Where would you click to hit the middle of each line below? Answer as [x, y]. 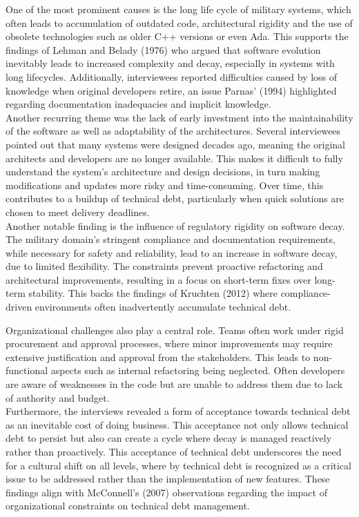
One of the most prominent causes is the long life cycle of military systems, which [178, 9]
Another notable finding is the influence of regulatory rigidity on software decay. [175, 225]
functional [27, 370]
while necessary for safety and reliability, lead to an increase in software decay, [172, 252]
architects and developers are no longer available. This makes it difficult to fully [174, 158]
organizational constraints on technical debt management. [128, 506]
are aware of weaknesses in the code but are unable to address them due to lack [174, 384]
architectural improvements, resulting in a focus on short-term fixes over [158, 279]
